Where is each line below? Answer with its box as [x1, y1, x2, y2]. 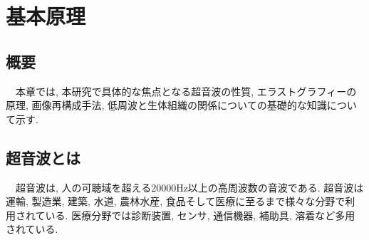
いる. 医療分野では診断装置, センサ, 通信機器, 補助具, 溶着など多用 [45, 207, 355, 222]
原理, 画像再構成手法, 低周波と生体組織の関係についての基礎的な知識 [6, 98, 327, 113]
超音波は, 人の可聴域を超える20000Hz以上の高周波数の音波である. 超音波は [15, 179, 364, 194]
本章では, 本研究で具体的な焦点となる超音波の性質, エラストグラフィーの [15, 83, 357, 98]
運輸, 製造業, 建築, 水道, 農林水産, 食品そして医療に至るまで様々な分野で [6, 194, 345, 209]
